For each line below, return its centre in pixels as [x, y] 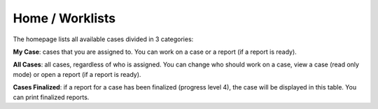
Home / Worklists [64, 18]
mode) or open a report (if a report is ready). [77, 74]
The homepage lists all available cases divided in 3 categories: [103, 39]
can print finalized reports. [51, 97]
